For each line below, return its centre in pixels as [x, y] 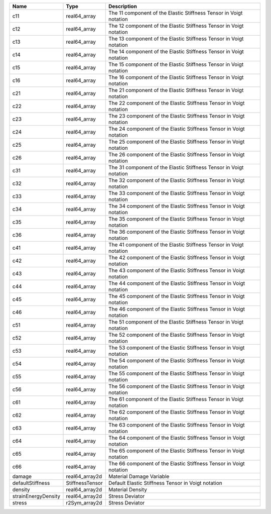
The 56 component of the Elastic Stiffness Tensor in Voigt [176, 386]
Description [123, 6]
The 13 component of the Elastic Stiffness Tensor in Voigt [176, 39]
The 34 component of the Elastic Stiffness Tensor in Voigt [177, 206]
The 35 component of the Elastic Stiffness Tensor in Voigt [176, 219]
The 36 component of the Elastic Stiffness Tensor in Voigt [176, 232]
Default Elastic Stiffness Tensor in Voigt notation [165, 483]
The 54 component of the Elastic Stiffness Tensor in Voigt [176, 361]
